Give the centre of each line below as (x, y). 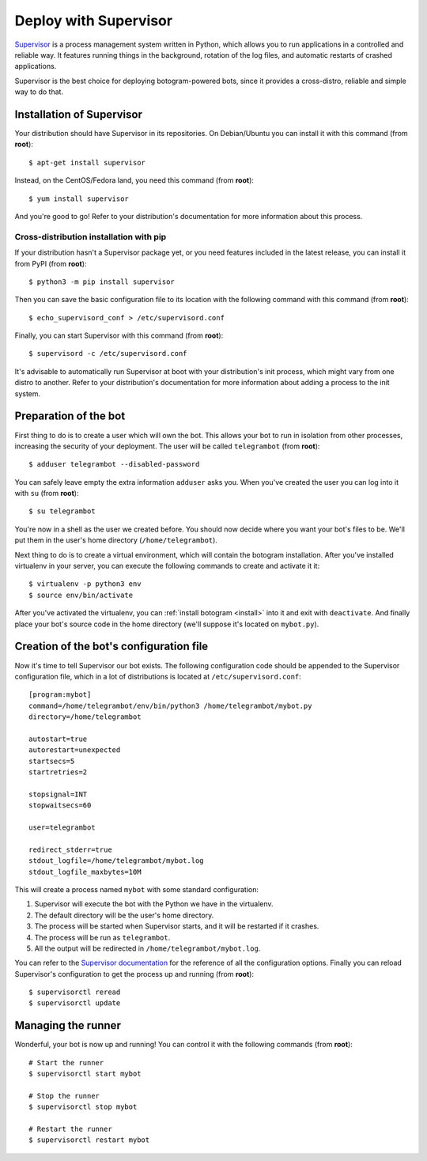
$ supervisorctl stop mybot (83, 1107)
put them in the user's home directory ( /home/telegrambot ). (116, 540)
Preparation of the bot (70, 416)
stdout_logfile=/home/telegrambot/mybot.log (117, 861)
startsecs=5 (52, 761)
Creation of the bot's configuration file (111, 647)
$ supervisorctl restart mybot (89, 1140)
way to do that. (39, 92)
